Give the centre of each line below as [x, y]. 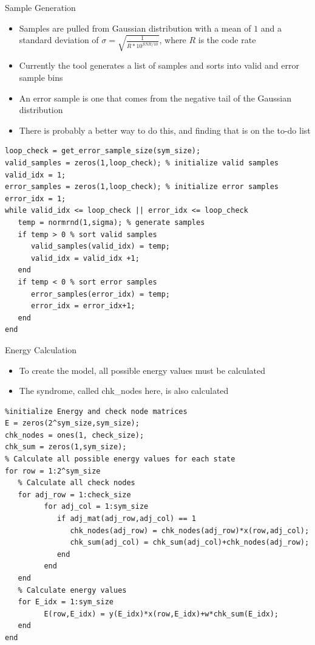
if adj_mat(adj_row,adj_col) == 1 [126, 519]
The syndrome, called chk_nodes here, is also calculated [124, 391]
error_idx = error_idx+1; [83, 306]
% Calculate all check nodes [76, 483]
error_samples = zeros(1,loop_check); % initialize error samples [142, 187]
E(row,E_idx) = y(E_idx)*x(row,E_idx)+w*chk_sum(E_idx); [161, 614]
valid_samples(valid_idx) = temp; [100, 247]
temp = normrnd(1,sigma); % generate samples [111, 222]
